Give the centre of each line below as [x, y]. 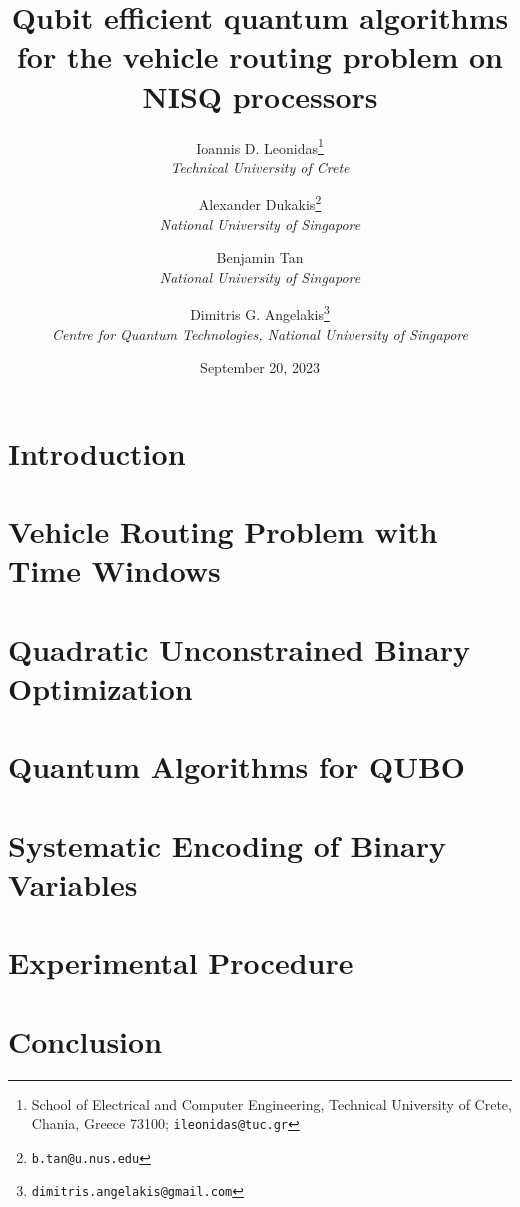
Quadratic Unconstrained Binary [239, 648]
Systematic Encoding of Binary [227, 844]
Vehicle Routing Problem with [223, 531]
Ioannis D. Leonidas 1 [260, 146]
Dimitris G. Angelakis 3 [260, 313]
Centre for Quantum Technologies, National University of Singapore [260, 333]
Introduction [97, 452]
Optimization [100, 687]
